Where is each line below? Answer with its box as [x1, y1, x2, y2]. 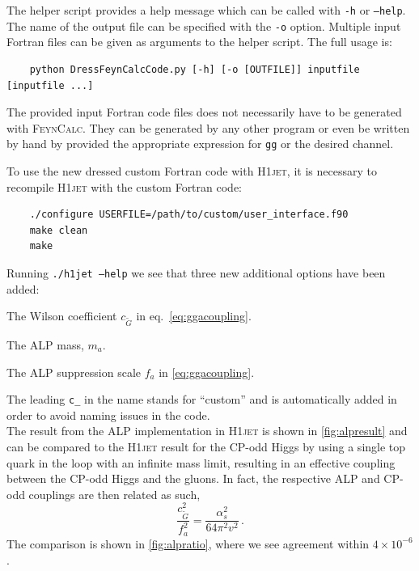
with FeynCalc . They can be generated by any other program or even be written [6, 119, 410, 136]
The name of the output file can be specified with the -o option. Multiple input [6, 17, 401, 34]
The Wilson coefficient [6, 307, 117, 324]
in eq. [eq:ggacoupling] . [136, 307, 252, 324]
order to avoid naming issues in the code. [6, 406, 210, 423]
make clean [29, 224, 88, 236]
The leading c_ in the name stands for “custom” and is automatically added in [6, 391, 397, 408]
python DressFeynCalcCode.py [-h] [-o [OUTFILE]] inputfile [29, 63, 360, 75]
